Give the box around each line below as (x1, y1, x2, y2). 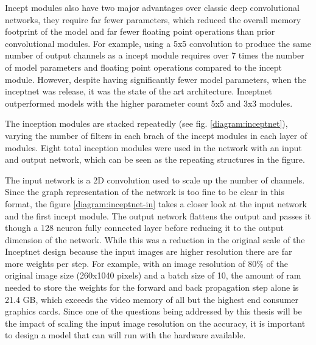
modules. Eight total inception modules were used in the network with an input (5, 141, 302, 154)
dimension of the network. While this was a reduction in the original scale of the (5, 233, 305, 246)
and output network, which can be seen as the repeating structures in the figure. (5, 153, 305, 166)
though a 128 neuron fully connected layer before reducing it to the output (5, 221, 284, 234)
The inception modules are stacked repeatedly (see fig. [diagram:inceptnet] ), (5, 117, 288, 130)
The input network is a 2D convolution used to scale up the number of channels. (5, 173, 305, 186)
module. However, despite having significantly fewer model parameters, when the (5, 73, 306, 85)
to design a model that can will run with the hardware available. (5, 329, 246, 341)
